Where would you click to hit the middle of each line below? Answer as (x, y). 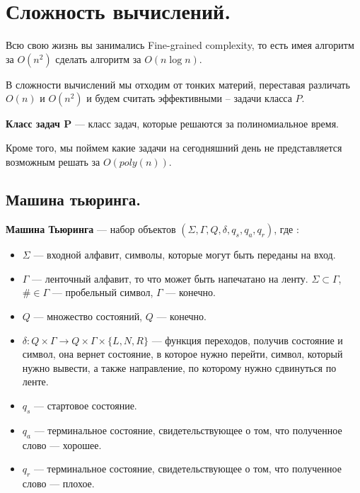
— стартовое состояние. (86, 406)
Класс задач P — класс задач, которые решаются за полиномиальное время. (172, 124)
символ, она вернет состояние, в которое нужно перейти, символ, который (182, 354)
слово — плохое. (58, 483)
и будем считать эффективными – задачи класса (189, 98)
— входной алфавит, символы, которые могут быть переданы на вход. (185, 255)
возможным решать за (53, 161)
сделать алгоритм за (98, 58)
